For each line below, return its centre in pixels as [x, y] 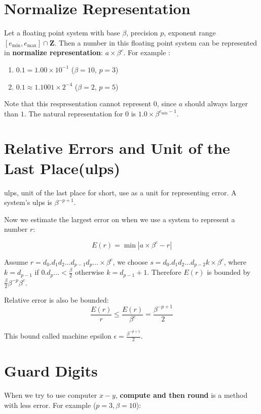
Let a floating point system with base [62, 33]
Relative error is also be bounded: [57, 299]
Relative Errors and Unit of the [117, 148]
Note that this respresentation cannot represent [78, 103]
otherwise [89, 272]
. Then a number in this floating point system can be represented [156, 42]
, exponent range [190, 33]
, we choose [130, 261]
